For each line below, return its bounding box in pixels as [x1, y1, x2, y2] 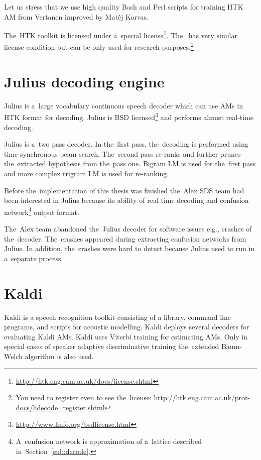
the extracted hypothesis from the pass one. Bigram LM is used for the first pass [4, 158, 256, 169]
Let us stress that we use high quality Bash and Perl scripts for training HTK [4, 2, 243, 12]
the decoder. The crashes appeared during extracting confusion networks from [4, 233, 246, 244]
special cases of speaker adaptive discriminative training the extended [4, 341, 219, 352]
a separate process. [4, 253, 63, 263]
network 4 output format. [4, 205, 79, 217]
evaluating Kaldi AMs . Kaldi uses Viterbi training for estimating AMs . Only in [4, 331, 248, 341]
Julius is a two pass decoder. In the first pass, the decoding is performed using [4, 139, 248, 149]
